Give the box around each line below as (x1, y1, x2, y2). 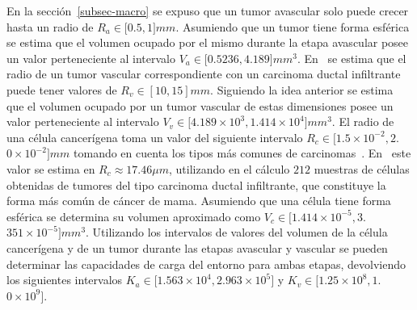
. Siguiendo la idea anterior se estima (210, 81, 394, 98)
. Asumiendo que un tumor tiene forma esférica (175, 18, 410, 35)
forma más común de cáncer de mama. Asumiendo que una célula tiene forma (6, 192, 391, 209)
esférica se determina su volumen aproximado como (6, 207, 261, 224)
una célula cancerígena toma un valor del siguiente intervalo (6, 128, 303, 145)
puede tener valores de (6, 81, 117, 98)
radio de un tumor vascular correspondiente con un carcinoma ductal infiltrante (6, 65, 401, 82)
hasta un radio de (6, 18, 94, 35)
